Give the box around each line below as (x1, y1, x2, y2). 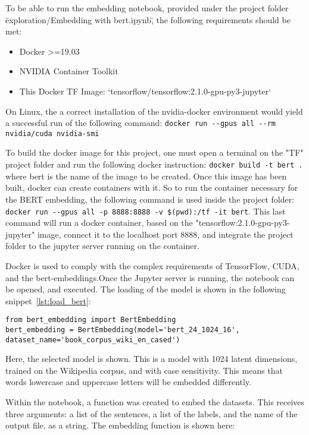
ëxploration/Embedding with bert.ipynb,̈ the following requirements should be (5, 13, 291, 26)
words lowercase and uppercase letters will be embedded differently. (5, 376, 252, 388)
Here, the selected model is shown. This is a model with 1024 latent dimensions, (5, 352, 298, 365)
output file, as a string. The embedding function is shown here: (5, 419, 235, 431)
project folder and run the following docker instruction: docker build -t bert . (5, 158, 303, 171)
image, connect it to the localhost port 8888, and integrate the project (37, 228, 294, 240)
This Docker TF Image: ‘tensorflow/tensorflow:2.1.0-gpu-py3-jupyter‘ (19, 84, 271, 97)
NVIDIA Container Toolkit (19, 65, 118, 77)
